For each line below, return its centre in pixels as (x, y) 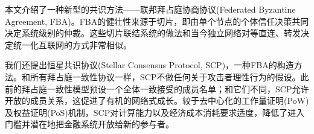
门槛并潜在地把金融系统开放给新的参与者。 (89, 124)
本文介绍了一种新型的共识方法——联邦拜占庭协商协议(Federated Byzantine (150, 9)
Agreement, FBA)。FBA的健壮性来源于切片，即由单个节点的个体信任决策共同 (157, 21)
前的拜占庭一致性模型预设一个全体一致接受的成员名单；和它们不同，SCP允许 (157, 88)
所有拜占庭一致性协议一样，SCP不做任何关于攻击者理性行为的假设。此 (169, 76)
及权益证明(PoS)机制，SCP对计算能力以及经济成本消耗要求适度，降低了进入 (155, 112)
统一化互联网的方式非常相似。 (72, 44)
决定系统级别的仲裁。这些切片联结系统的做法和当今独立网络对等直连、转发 (153, 33)
